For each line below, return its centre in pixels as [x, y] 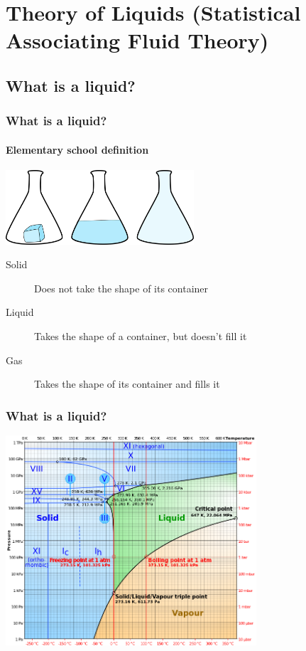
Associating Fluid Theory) [137, 40]
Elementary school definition [77, 149]
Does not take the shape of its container [121, 288]
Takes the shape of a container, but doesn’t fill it [141, 335]
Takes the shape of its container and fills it [127, 384]
